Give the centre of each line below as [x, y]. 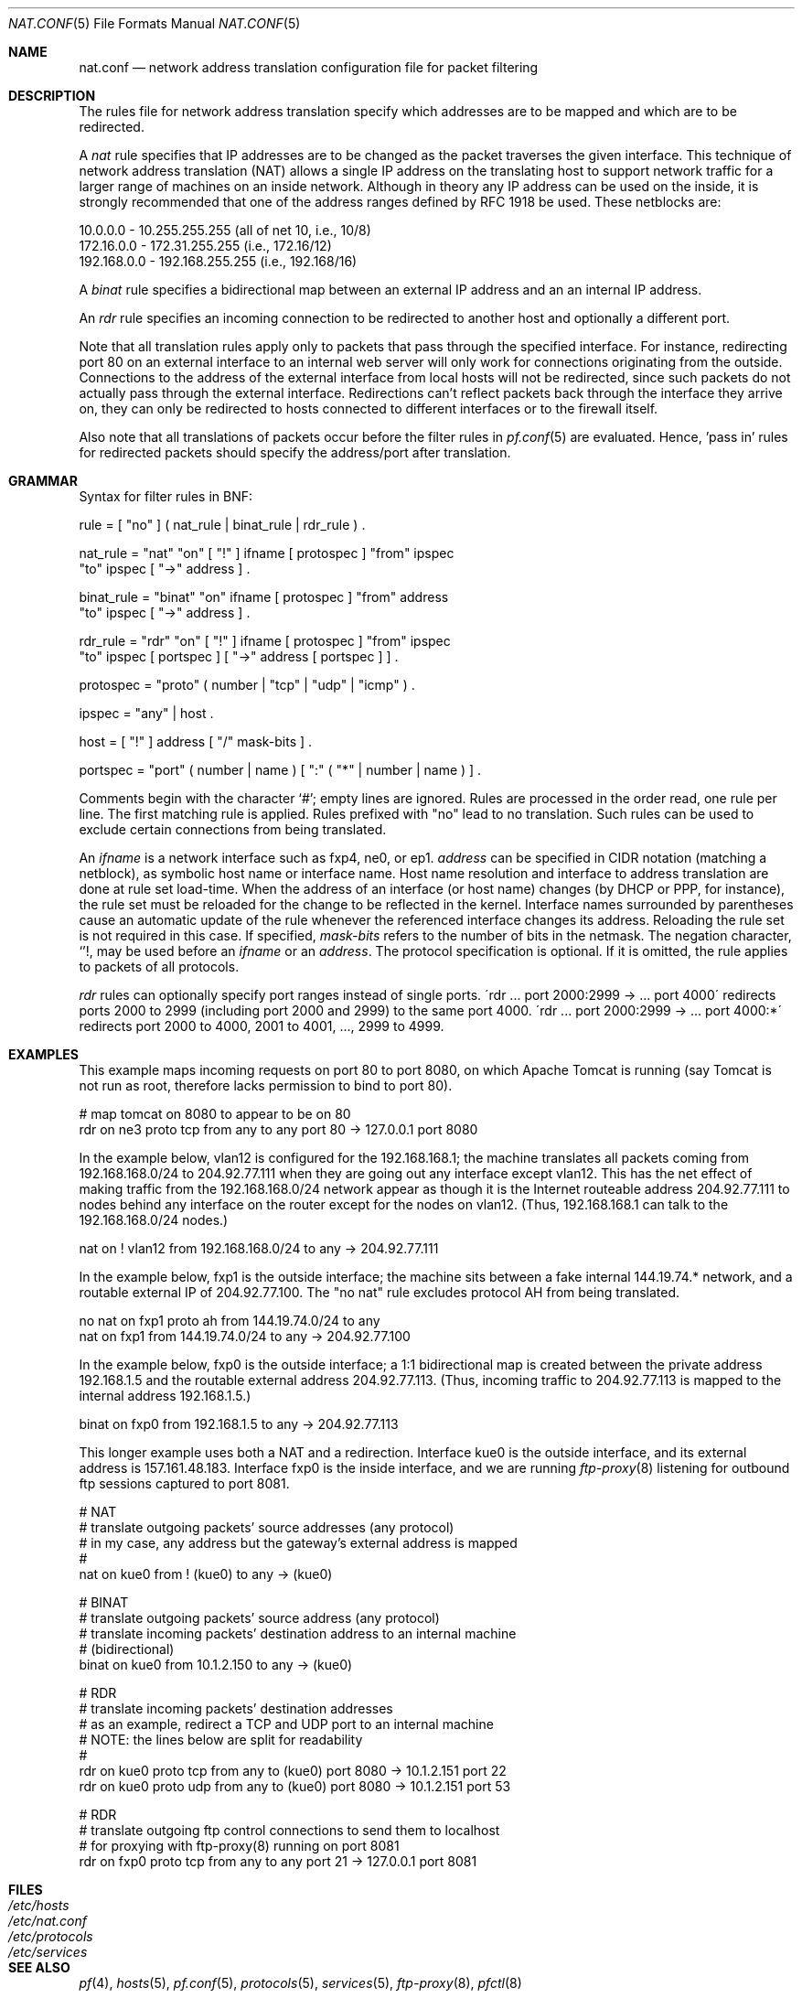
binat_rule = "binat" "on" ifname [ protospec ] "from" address [264, 597]
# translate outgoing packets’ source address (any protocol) [259, 1618]
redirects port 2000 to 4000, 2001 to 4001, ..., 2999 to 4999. [262, 1026]
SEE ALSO [39, 1967]
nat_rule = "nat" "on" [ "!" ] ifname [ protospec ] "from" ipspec [267, 553]
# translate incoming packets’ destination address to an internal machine [298, 1633]
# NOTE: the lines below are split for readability [221, 1740]
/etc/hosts [39, 1905]
